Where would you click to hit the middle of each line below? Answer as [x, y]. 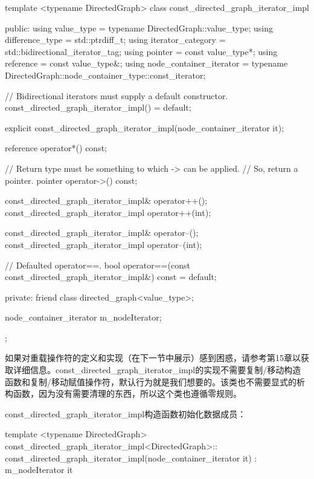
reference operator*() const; [56, 148]
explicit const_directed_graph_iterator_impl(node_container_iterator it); [145, 127]
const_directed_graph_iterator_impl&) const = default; [111, 277]
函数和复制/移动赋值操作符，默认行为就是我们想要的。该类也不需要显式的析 [155, 381]
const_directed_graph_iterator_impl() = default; [98, 107]
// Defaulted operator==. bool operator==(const [98, 265]
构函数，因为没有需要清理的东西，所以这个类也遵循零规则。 [123, 393]
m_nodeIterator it [39, 470]
